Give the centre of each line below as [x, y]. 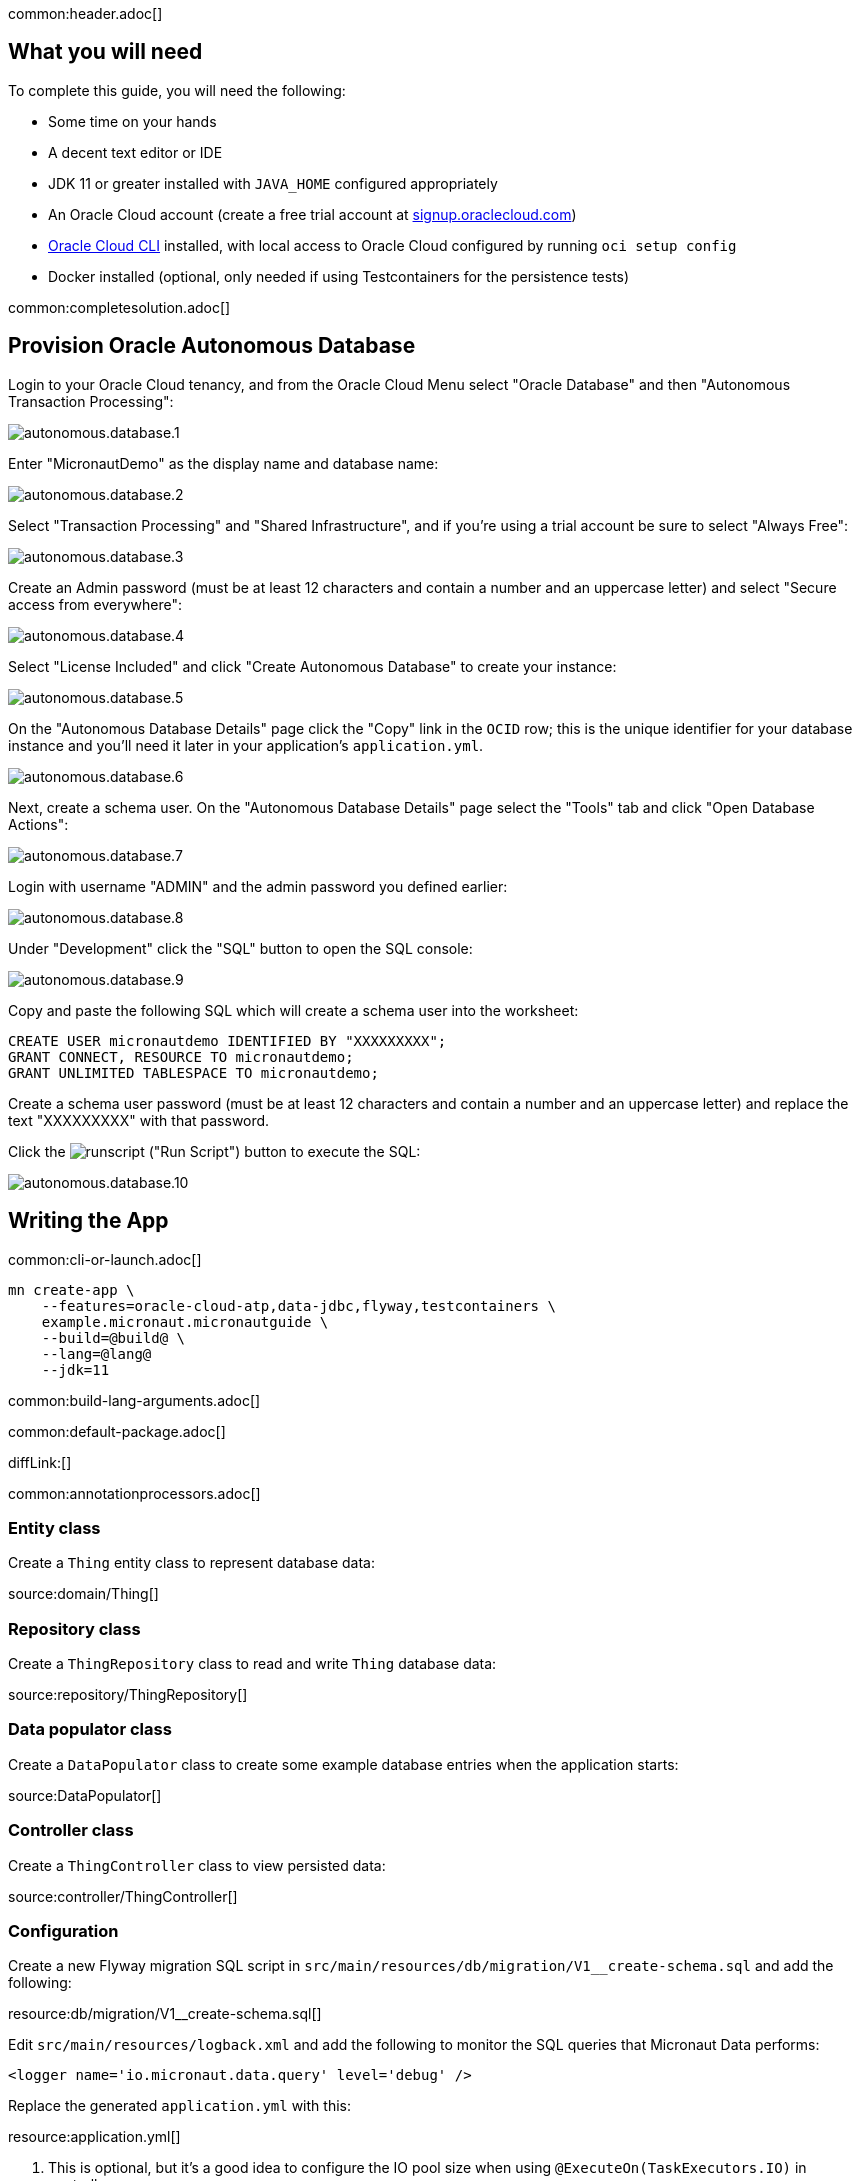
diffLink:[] [40, 1462]
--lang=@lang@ [96, 1353]
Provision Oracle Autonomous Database [212, 346]
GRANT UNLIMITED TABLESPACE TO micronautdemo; [193, 1072]
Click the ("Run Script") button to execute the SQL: [214, 1151]
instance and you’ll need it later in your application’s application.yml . [246, 745]
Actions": [38, 824]
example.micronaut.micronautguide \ [185, 1321]
